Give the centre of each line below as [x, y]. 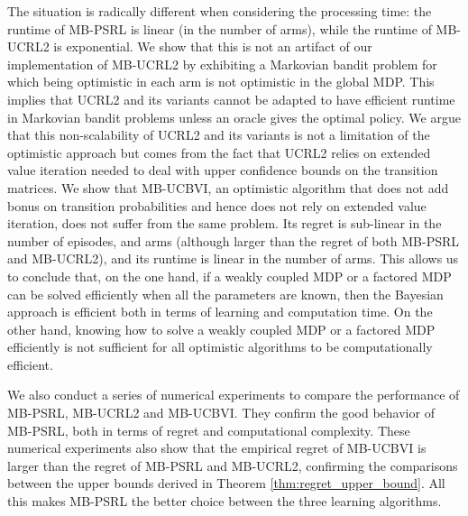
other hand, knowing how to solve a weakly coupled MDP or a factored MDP [221, 329]
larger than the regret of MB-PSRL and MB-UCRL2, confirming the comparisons [233, 465]
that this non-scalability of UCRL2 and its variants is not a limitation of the [219, 135]
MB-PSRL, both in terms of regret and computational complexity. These [209, 430]
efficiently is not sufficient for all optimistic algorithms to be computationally [220, 347]
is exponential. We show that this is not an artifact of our [213, 46]
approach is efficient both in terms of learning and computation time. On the [220, 312]
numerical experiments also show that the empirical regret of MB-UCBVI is [217, 448]
